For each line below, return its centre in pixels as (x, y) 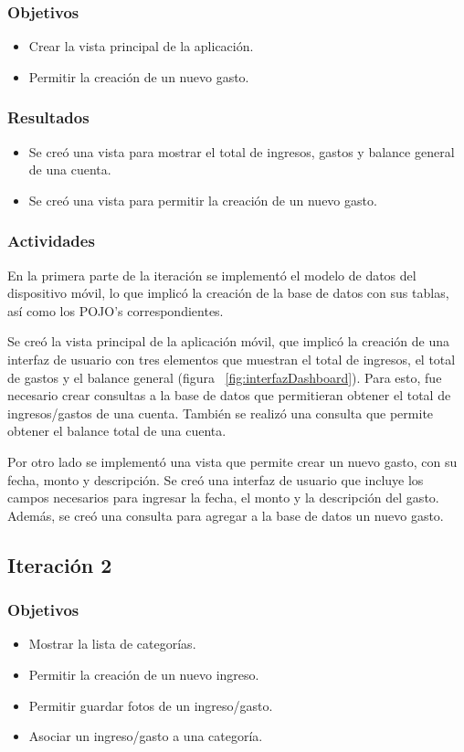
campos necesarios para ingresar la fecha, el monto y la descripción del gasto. (223, 498)
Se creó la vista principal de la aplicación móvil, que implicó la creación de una (228, 341)
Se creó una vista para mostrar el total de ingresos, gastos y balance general (242, 151)
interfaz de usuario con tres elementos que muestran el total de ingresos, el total (232, 359)
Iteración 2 (60, 564)
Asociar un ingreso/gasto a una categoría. (146, 736)
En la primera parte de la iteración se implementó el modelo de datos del (212, 275)
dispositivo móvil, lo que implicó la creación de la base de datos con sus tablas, (228, 293)
